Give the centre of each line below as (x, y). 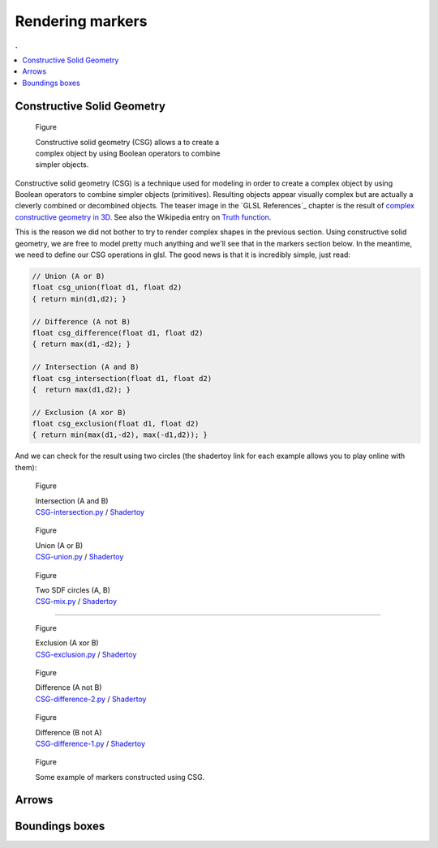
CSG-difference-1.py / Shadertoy (90, 743)
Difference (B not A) (69, 732)
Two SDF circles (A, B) (73, 590)
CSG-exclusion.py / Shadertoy (86, 654)
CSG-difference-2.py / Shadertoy (91, 699)
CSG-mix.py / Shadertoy (76, 602)
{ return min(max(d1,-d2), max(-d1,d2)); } (120, 435)
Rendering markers (81, 21)
